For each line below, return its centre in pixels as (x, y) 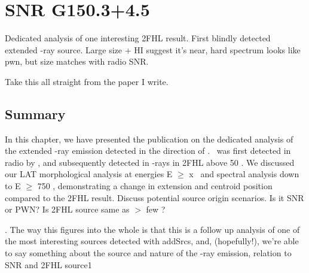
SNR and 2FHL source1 (48, 264)
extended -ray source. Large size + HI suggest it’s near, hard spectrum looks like (153, 49)
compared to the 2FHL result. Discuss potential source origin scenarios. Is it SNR (154, 197)
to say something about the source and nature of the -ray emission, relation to (148, 253)
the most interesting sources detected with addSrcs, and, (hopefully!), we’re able (152, 241)
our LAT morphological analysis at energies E (89, 174)
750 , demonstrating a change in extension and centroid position (155, 186)
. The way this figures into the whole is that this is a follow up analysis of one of (152, 229)
